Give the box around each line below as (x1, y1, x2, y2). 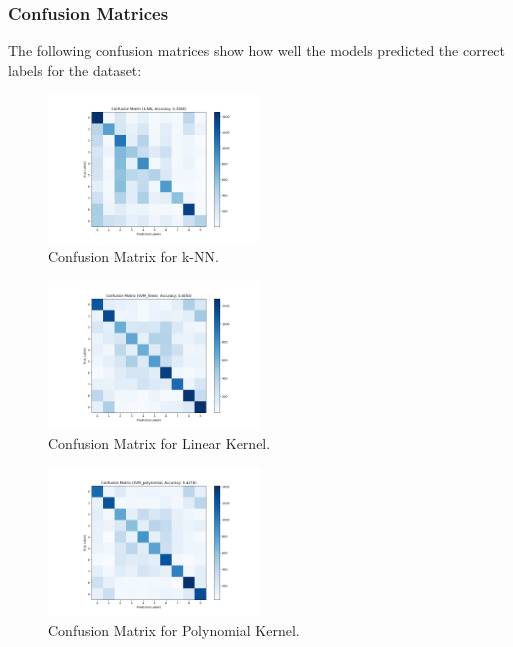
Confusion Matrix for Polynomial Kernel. (48, 619, 300, 640)
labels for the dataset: (8, 59, 142, 80)
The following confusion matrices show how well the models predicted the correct (8, 40, 506, 61)
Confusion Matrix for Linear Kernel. (48, 432, 271, 453)
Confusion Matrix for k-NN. (48, 246, 219, 267)
